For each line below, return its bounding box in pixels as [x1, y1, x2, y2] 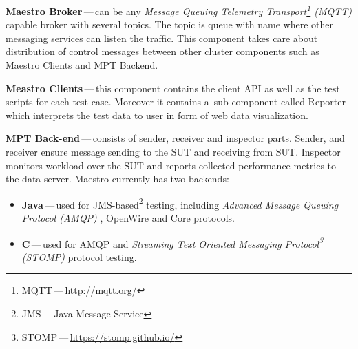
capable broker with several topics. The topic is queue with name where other [6, 17, 333, 32]
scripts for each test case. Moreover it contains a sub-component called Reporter [6, 94, 346, 109]
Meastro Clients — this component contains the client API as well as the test [6, 81, 340, 95]
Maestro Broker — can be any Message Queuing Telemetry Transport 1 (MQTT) [6, 2, 352, 18]
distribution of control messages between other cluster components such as [6, 44, 319, 59]
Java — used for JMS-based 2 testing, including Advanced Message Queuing [21, 195, 339, 211]
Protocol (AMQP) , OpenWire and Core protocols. [21, 211, 235, 225]
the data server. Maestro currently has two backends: [6, 171, 229, 186]
